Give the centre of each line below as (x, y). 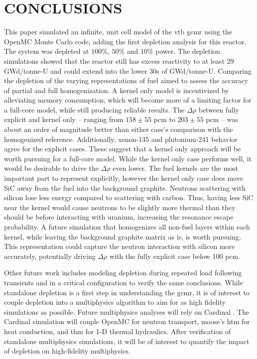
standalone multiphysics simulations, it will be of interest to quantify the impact (127, 341)
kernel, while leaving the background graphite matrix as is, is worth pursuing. (123, 236)
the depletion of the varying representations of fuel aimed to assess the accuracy (126, 80)
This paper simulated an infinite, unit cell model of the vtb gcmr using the (118, 32)
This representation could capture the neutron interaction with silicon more (120, 246)
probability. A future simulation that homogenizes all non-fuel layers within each (127, 227)
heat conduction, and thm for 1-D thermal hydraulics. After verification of (118, 331)
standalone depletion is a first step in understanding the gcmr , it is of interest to (127, 292)
